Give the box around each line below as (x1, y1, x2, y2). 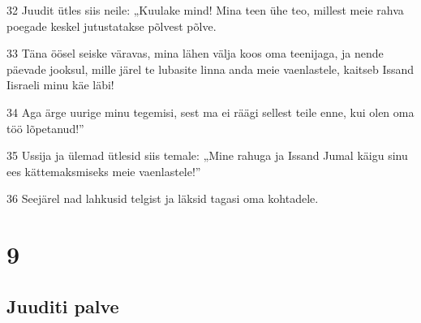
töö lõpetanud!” (6, 119, 84, 136)
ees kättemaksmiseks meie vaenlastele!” (6, 162, 201, 179)
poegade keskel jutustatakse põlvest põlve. (6, 17, 217, 34)
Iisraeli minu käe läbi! (6, 76, 114, 93)
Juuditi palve (6, 293, 119, 318)
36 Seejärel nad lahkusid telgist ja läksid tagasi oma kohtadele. (6, 190, 319, 207)
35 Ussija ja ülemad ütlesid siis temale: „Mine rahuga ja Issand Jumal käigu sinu (6, 147, 408, 164)
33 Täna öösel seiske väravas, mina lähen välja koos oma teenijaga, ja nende (6, 45, 384, 62)
